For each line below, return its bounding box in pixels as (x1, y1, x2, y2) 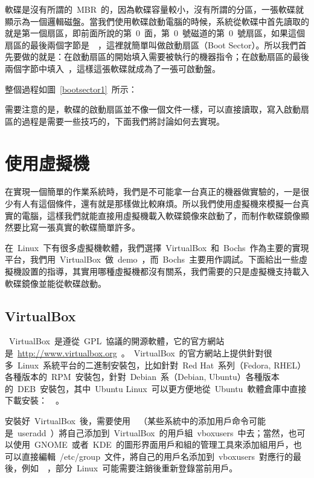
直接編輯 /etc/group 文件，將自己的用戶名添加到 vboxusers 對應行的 (21, 450, 293, 462)
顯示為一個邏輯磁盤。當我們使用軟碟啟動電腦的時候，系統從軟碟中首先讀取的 (5, 15, 309, 27)
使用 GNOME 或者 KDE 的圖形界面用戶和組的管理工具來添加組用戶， (13, 438, 293, 451)
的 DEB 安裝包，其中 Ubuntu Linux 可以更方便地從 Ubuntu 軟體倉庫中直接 (5, 382, 307, 395)
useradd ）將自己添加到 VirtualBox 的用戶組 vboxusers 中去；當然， (17, 426, 289, 439)
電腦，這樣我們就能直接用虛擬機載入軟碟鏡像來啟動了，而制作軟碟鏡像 (21, 209, 301, 221)
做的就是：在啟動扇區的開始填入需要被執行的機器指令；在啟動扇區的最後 (21, 50, 309, 63)
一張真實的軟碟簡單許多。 (38, 221, 140, 234)
